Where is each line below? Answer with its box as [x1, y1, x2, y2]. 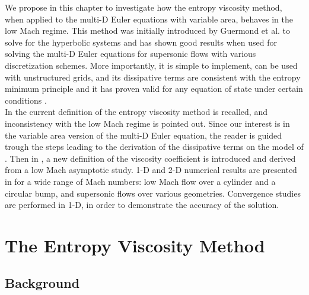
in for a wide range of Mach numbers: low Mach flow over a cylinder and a [5, 175, 276, 187]
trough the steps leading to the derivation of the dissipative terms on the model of [5, 140, 304, 153]
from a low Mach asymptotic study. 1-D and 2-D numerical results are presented [5, 163, 297, 176]
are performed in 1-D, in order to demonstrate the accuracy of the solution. [5, 198, 279, 211]
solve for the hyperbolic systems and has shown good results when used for [5, 36, 277, 48]
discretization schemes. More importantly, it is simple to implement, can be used [5, 59, 298, 71]
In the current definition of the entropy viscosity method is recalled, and [5, 105, 267, 118]
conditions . [5, 94, 47, 106]
